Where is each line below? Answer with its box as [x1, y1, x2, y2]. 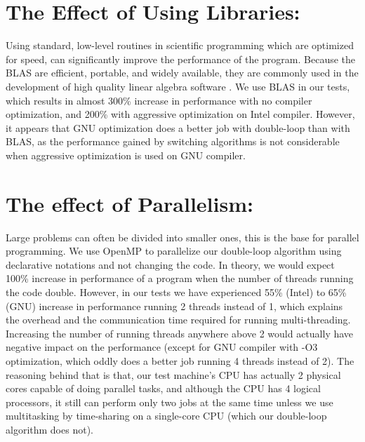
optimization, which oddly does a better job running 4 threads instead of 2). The [6, 353, 354, 368]
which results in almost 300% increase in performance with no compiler [6, 93, 312, 107]
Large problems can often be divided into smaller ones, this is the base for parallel [6, 229, 359, 244]
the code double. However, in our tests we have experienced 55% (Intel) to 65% [6, 284, 347, 299]
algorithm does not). [6, 422, 93, 436]
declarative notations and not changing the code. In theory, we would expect [6, 257, 335, 272]
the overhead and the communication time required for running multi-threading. [6, 312, 351, 327]
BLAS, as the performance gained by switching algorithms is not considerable [6, 134, 340, 149]
